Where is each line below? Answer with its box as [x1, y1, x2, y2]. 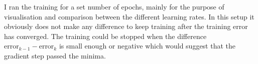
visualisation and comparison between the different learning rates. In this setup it [4, 11, 254, 21]
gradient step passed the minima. [4, 50, 106, 60]
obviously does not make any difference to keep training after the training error [4, 21, 248, 31]
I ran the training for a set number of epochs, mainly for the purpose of [4, 1, 224, 11]
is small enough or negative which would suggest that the [59, 40, 236, 51]
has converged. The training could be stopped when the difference [4, 30, 207, 41]
